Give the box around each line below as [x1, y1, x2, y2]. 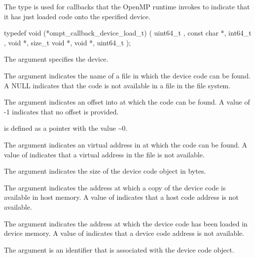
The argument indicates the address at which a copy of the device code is [4, 182, 226, 192]
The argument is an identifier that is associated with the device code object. [4, 244, 234, 255]
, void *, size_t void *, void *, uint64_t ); [4, 37, 131, 47]
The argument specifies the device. [4, 54, 109, 64]
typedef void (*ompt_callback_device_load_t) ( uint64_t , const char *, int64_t [4, 28, 252, 38]
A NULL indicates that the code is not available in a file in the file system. [4, 80, 231, 90]
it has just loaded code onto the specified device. [4, 11, 150, 21]
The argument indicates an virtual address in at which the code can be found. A [4, 139, 248, 149]
